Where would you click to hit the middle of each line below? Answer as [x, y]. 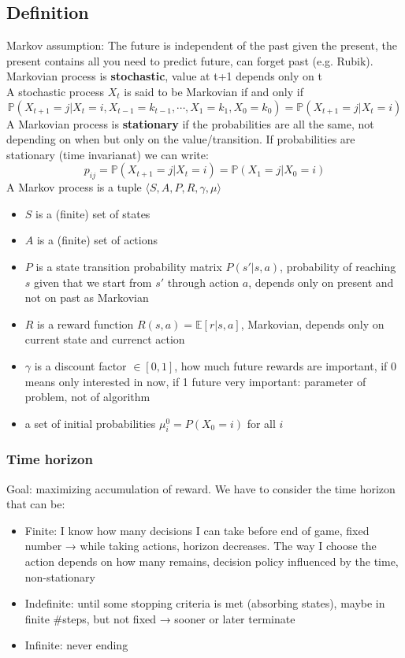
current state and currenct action [105, 339]
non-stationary [60, 576]
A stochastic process [55, 91]
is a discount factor [80, 365]
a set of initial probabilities [90, 423]
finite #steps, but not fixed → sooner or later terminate [160, 618]
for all [261, 423]
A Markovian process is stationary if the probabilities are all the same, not [190, 123]
